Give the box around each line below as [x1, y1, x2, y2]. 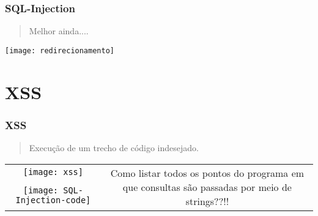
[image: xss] [23, 167, 83, 177]
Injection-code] [15, 195, 91, 205]
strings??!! [185, 193, 229, 208]
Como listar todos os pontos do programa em [110, 165, 305, 180]
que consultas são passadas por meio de [122, 179, 292, 194]
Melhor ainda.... [29, 24, 89, 37]
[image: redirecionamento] [5, 46, 114, 55]
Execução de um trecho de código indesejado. [29, 141, 199, 154]
